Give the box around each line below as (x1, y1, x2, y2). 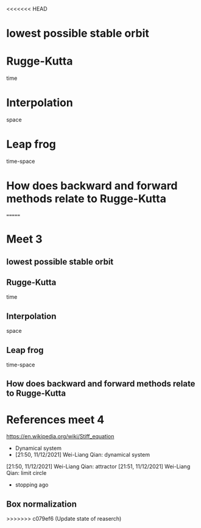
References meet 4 (6, 413, 105, 426)
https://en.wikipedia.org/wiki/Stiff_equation (6, 433, 115, 440)
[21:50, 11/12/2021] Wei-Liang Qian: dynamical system (15, 451, 150, 458)
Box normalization (6, 499, 77, 509)
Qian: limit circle (6, 469, 47, 477)
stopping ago (15, 481, 49, 488)
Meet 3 (6, 232, 43, 246)
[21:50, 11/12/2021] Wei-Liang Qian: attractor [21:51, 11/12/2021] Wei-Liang (6, 463, 191, 470)
